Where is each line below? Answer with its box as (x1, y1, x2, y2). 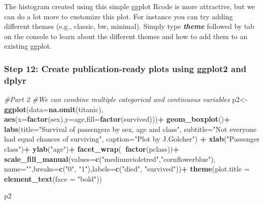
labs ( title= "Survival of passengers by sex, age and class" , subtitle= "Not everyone (4, 123, 257, 134)
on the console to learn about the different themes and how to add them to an (4, 30, 248, 41)
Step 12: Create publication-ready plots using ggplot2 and (4, 62, 247, 75)
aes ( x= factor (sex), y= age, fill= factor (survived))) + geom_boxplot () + (4, 114, 230, 124)
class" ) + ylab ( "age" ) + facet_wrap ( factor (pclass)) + (4, 144, 179, 154)
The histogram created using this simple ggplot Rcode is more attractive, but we (4, 1, 255, 11)
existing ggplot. (4, 41, 52, 51)
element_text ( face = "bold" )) (4, 173, 102, 184)
